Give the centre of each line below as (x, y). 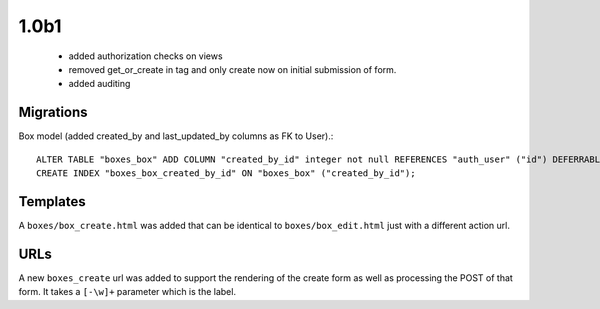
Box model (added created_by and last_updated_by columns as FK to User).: (176, 136)
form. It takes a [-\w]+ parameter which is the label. (127, 292)
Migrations (53, 112)
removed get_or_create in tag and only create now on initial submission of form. (232, 69)
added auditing (99, 84)
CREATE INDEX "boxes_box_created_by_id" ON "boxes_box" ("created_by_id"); (226, 173)
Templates (52, 201)
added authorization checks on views (146, 56)
